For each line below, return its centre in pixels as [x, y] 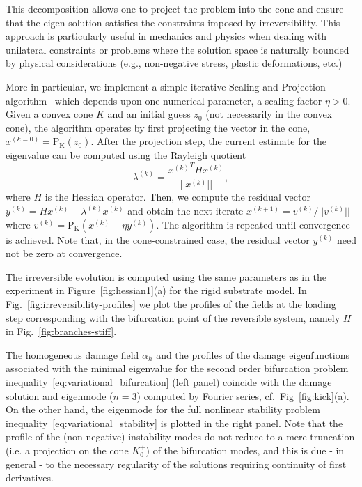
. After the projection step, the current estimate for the [209, 141]
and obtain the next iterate [186, 211]
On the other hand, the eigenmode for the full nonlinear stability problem [163, 409]
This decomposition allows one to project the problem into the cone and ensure [175, 8]
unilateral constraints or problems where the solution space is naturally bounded [178, 49]
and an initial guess [149, 114]
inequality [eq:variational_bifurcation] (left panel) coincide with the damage [169, 381]
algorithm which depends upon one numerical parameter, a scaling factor [164, 100]
